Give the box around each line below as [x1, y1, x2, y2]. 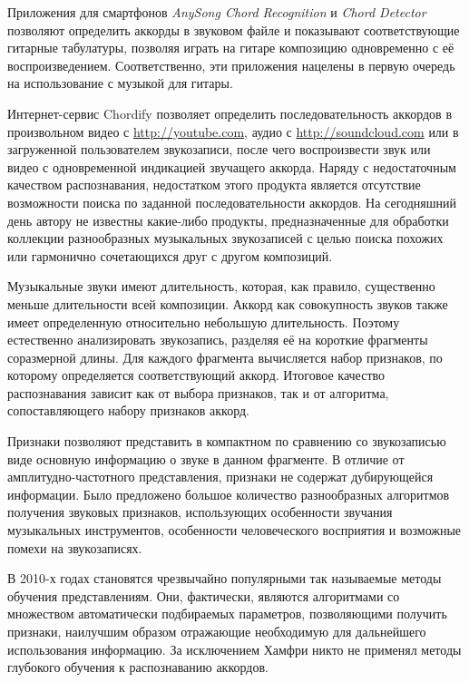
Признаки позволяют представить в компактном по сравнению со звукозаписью [7, 432, 446, 451]
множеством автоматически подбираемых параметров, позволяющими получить [7, 604, 447, 623]
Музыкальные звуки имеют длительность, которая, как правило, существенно [7, 277, 435, 296]
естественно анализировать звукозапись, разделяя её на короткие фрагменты [7, 330, 428, 349]
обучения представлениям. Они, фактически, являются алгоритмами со [7, 586, 400, 605]
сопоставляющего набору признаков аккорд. [7, 401, 249, 420]
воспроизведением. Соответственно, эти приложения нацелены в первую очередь [7, 55, 455, 74]
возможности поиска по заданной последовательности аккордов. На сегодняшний [7, 192, 456, 211]
